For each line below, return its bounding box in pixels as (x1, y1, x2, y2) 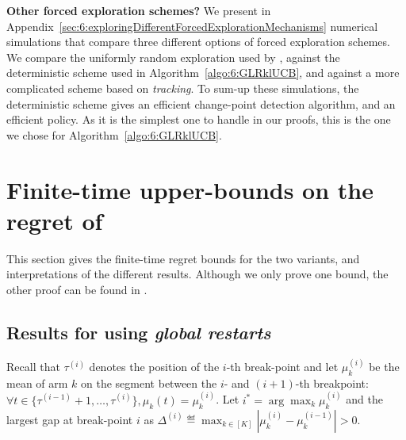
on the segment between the (81, 374, 217, 391)
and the (346, 391, 383, 407)
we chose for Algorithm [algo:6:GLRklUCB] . (6, 126, 222, 143)
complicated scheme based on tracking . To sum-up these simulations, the (6, 79, 359, 96)
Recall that (6, 358, 60, 375)
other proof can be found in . (6, 281, 147, 297)
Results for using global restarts (6, 319, 271, 344)
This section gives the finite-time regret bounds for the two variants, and (6, 250, 360, 266)
